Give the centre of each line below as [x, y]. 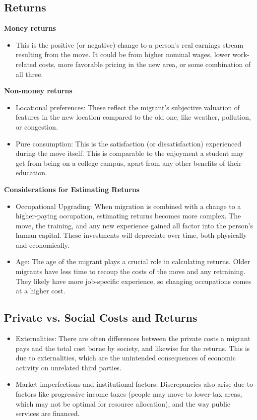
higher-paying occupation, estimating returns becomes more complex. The [128, 216]
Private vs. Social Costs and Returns [101, 317]
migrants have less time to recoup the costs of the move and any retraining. [130, 271]
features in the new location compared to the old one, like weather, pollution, [133, 117]
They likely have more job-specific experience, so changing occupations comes [133, 281]
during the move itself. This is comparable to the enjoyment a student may [130, 153]
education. [31, 173]
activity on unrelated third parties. [68, 367]
